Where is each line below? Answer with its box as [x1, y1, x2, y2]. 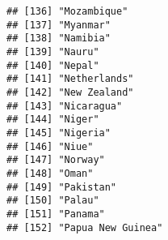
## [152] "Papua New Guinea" [6, 221, 163, 234]
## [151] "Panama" [6, 208, 105, 220]
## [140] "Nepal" [6, 59, 99, 71]
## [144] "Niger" [6, 114, 99, 126]
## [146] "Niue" [6, 140, 94, 152]
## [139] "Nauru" [6, 45, 99, 58]
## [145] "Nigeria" [6, 126, 111, 139]
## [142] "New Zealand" [6, 86, 134, 98]
